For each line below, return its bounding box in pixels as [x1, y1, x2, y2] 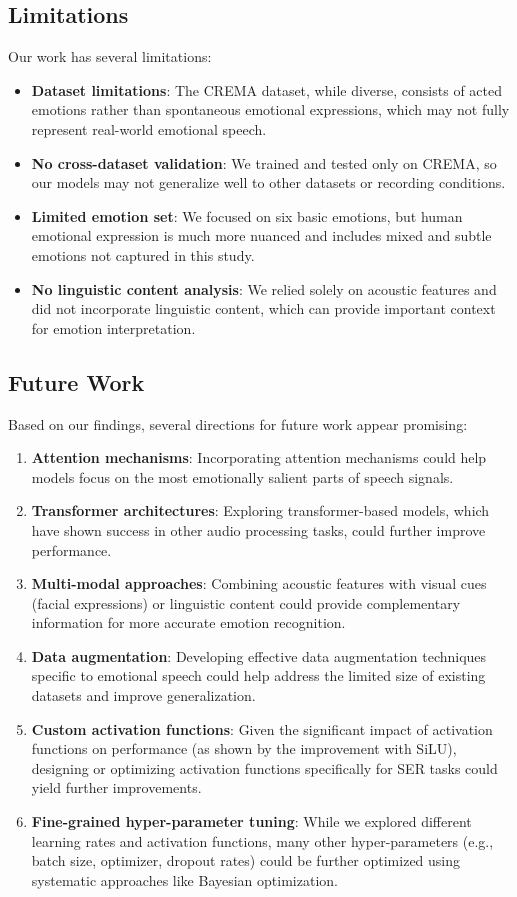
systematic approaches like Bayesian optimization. [31, 869, 338, 890]
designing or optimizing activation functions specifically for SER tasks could [31, 757, 498, 778]
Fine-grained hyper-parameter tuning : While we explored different [31, 811, 472, 832]
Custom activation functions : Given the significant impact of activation [31, 718, 493, 739]
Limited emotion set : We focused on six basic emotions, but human [31, 205, 463, 226]
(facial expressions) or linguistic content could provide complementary [31, 592, 461, 613]
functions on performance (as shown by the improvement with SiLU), [31, 738, 457, 759]
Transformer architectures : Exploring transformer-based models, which [31, 500, 490, 521]
